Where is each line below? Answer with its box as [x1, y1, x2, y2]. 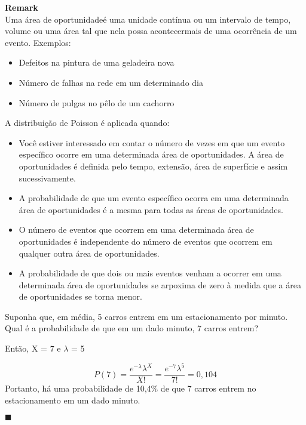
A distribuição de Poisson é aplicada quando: [5, 116, 170, 129]
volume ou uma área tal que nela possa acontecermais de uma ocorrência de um [5, 24, 297, 37]
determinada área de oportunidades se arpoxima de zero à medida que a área [19, 278, 301, 291]
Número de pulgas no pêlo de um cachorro [19, 96, 175, 109]
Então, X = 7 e [5, 342, 61, 355]
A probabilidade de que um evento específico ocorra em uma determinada [19, 192, 289, 204]
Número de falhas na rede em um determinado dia [19, 76, 203, 88]
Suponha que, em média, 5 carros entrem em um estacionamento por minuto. [5, 310, 288, 322]
